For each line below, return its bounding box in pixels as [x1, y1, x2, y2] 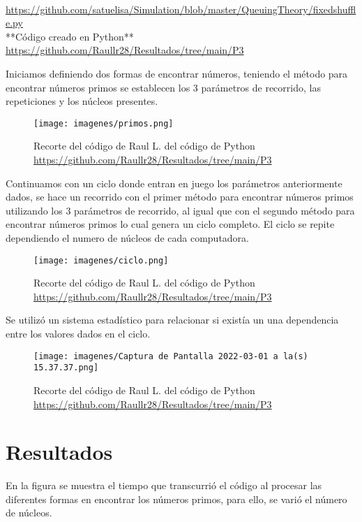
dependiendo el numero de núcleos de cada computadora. [6, 230, 249, 245]
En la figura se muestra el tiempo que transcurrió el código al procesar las [6, 478, 322, 493]
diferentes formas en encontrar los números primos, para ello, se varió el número [6, 491, 347, 506]
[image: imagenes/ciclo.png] [33, 255, 169, 266]
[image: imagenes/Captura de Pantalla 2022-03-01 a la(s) [33, 351, 308, 361]
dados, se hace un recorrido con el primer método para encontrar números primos [6, 189, 354, 204]
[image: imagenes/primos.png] [33, 118, 174, 129]
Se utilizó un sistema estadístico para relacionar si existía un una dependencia [6, 312, 339, 327]
